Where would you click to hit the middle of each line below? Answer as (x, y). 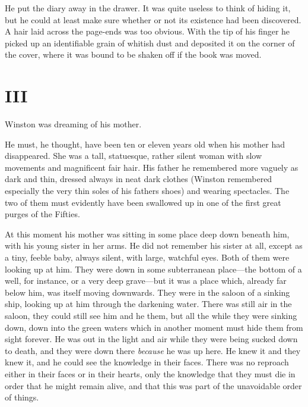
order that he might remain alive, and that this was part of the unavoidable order (153, 385)
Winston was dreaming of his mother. (73, 124)
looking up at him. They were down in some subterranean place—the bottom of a (153, 269)
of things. (22, 397)
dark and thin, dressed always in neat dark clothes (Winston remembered (139, 179)
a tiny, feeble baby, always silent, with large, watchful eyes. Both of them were (147, 257)
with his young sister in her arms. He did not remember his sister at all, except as (154, 245)
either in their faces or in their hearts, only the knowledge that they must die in (150, 373)
